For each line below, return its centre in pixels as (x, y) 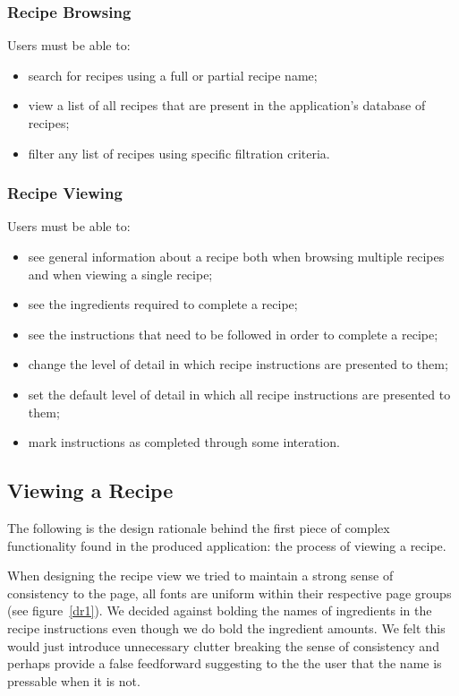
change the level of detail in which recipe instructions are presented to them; (238, 364)
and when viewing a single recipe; (120, 274)
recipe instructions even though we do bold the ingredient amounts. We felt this (226, 627)
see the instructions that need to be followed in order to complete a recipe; (233, 334)
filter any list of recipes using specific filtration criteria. (179, 153)
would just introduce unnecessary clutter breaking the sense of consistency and (223, 645)
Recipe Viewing (65, 193)
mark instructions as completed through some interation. (184, 442)
